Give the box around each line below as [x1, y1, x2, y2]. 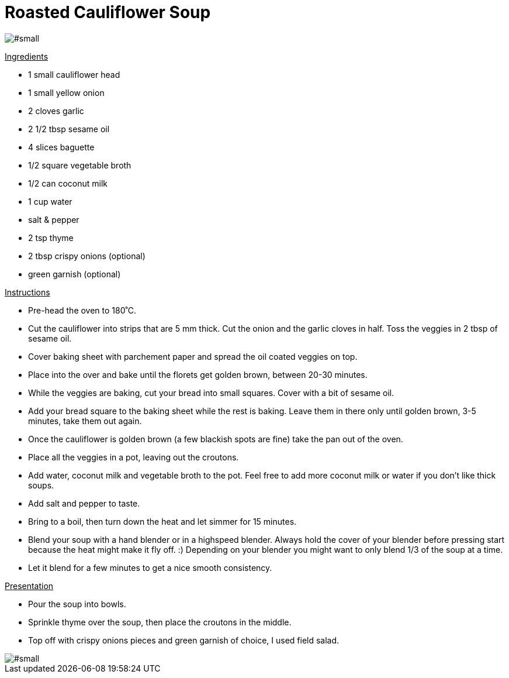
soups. [28, 480, 54, 490]
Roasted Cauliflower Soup [5, 2, 211, 22]
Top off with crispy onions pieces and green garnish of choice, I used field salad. [28, 635, 340, 645]
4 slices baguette [28, 142, 95, 152]
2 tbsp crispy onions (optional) [28, 250, 146, 261]
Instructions [5, 287, 50, 297]
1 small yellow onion [28, 87, 105, 98]
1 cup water [28, 196, 72, 207]
